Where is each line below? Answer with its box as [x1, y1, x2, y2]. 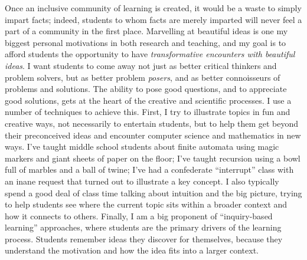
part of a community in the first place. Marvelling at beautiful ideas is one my [5, 25, 288, 37]
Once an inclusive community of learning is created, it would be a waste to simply [5, 2, 302, 14]
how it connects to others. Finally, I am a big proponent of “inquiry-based [5, 209, 273, 222]
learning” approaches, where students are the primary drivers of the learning [5, 221, 282, 233]
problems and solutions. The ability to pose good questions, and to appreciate [5, 83, 287, 95]
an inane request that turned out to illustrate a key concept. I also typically [5, 175, 279, 187]
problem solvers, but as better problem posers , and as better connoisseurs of [5, 71, 280, 83]
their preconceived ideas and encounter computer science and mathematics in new [5, 129, 301, 141]
